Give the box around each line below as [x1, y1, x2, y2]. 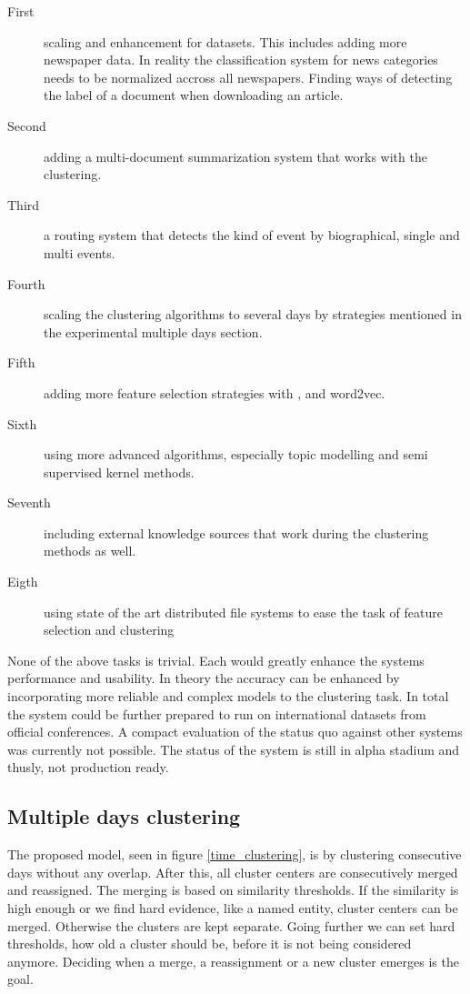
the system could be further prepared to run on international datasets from [7, 704, 426, 723]
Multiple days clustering [7, 802, 241, 830]
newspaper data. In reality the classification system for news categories [44, 50, 438, 69]
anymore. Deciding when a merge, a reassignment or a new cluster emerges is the [7, 951, 459, 970]
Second [7, 115, 46, 135]
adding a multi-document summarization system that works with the [44, 146, 427, 166]
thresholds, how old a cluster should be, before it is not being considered [7, 934, 412, 953]
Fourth [7, 274, 45, 293]
